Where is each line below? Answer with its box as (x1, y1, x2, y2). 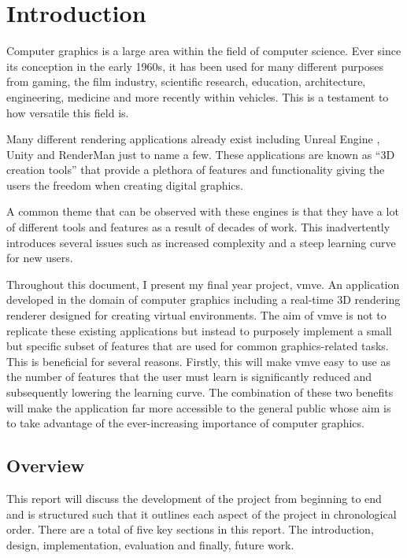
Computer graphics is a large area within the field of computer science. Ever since (6, 42, 401, 59)
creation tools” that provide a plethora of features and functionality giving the (6, 161, 385, 178)
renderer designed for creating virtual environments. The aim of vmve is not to (6, 307, 387, 323)
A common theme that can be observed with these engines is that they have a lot (6, 203, 399, 220)
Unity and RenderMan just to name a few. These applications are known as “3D (6, 146, 395, 162)
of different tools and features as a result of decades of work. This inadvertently (6, 219, 390, 235)
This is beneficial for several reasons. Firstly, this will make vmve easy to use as (6, 353, 390, 369)
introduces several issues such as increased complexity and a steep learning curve (6, 234, 396, 250)
